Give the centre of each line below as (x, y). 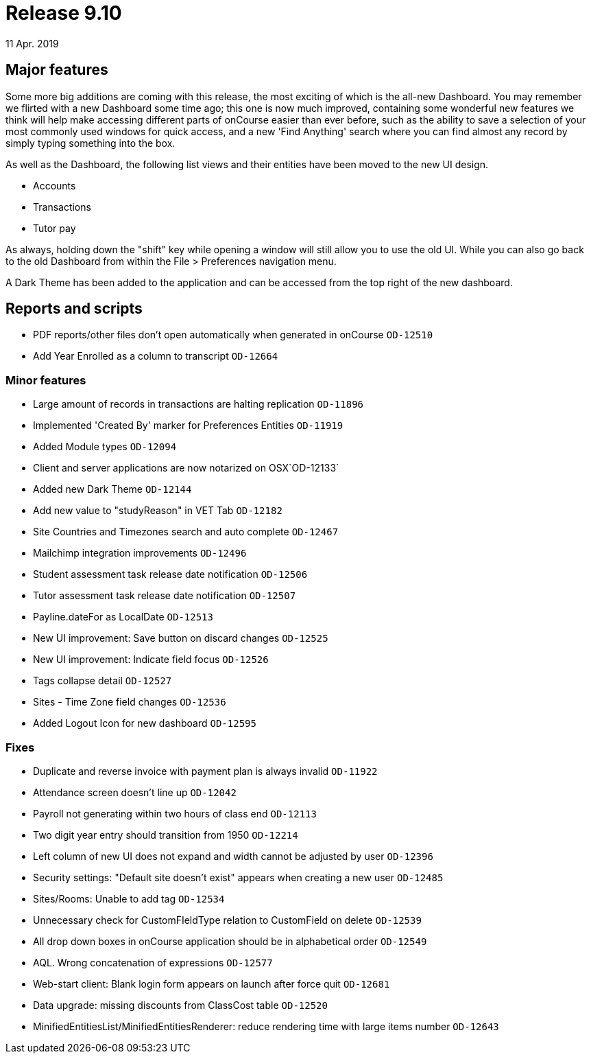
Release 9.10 (64, 13)
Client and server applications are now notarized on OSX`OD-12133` (186, 468)
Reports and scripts (74, 309)
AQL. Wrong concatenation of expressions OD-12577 (153, 962)
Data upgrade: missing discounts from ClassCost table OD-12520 (180, 1005)
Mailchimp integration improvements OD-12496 (140, 553)
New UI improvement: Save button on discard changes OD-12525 (181, 638)
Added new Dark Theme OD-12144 (112, 489)
